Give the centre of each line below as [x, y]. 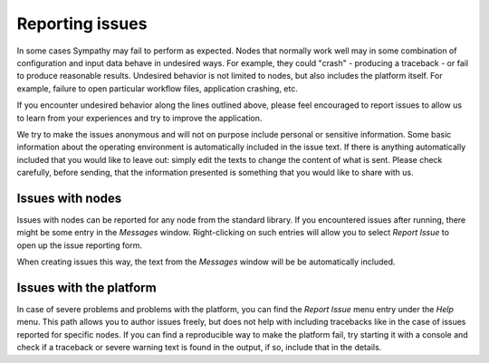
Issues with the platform [87, 287]
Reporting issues [82, 24]
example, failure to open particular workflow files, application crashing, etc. [157, 88]
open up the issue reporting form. [80, 245]
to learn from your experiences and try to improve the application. [139, 118]
